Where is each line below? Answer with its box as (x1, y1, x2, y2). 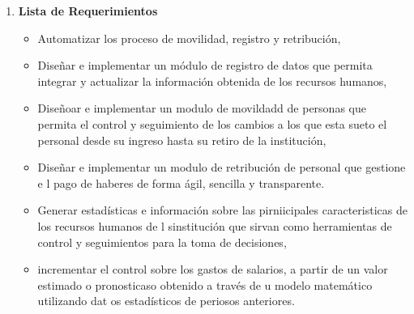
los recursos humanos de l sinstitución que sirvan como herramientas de (37, 217, 392, 234)
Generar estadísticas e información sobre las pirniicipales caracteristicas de (37, 202, 408, 219)
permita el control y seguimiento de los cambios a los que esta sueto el (37, 115, 387, 132)
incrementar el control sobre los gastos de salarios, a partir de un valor (37, 261, 388, 278)
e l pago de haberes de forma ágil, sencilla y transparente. (37, 174, 325, 191)
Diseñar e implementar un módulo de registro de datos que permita (37, 57, 373, 74)
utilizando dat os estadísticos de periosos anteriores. (37, 292, 295, 309)
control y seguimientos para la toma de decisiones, (37, 233, 287, 250)
